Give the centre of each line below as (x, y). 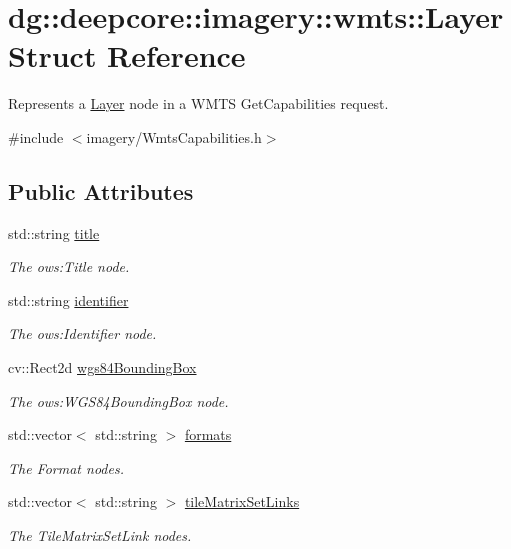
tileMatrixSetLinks (242, 501)
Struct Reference (127, 55)
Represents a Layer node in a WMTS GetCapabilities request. (198, 103)
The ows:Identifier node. (82, 333)
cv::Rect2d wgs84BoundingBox (102, 367)
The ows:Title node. (69, 266)
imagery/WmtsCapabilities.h (174, 136)
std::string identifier (68, 299)
